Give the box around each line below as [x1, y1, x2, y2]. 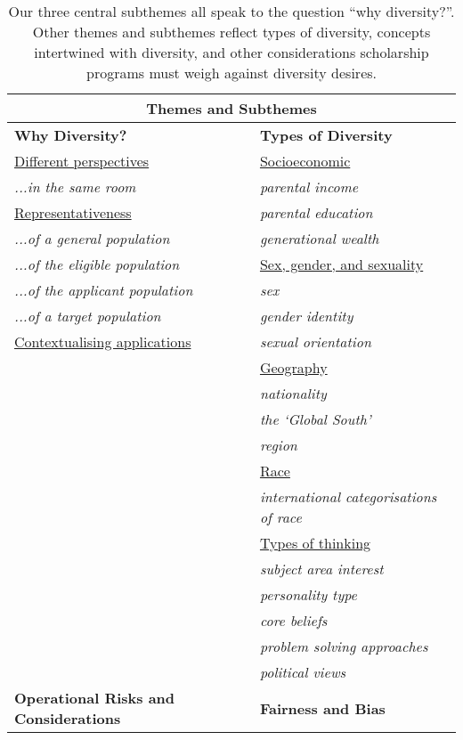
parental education [259, 202, 373, 223]
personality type [259, 584, 357, 605]
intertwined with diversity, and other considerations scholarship [34, 42, 429, 62]
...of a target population [14, 305, 161, 326]
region [259, 435, 297, 455]
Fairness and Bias [259, 697, 386, 719]
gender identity [259, 305, 353, 326]
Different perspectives [14, 150, 150, 171]
